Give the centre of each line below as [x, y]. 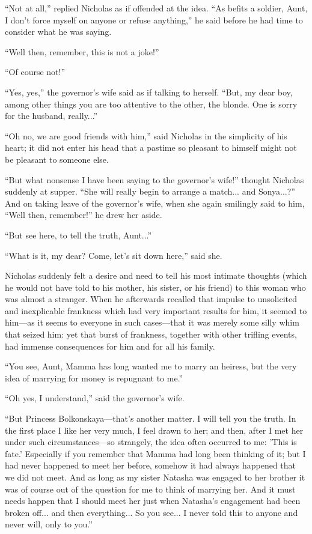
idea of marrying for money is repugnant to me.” [94, 378]
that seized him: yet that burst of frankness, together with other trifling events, [151, 334]
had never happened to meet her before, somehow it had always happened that [151, 465]
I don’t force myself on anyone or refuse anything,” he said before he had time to [154, 20]
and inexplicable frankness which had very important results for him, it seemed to [156, 310]
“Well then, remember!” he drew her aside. [84, 215]
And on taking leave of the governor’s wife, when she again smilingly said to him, [155, 203]
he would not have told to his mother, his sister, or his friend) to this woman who [155, 287]
